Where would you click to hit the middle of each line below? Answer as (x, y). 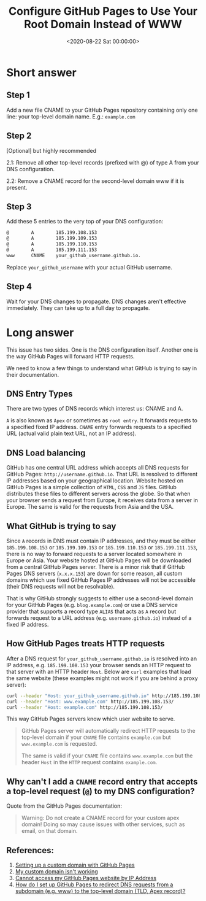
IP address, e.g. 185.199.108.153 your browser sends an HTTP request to (99, 665)
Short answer (41, 72)
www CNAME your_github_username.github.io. (74, 255)
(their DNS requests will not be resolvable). (61, 586)
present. (17, 187)
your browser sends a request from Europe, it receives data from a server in (102, 500)
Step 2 (19, 136)
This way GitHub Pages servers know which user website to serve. (91, 719)
